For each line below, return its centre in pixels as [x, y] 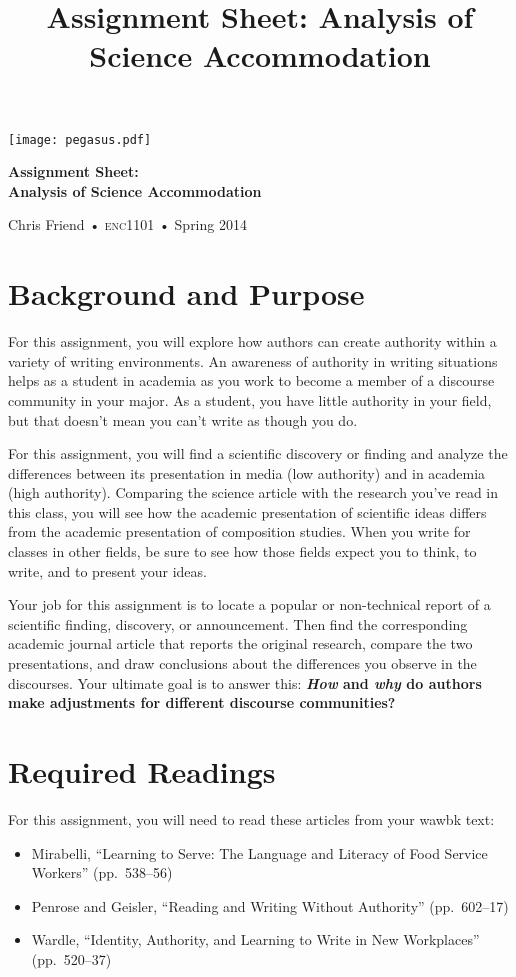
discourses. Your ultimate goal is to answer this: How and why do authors [245, 682]
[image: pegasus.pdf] [80, 139]
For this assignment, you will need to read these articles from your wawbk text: [251, 818]
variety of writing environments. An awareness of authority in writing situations [253, 360]
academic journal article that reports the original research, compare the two [240, 643]
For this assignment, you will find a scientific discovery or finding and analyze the [258, 453]
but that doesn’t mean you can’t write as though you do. [183, 419]
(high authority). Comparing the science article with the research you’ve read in [253, 492]
